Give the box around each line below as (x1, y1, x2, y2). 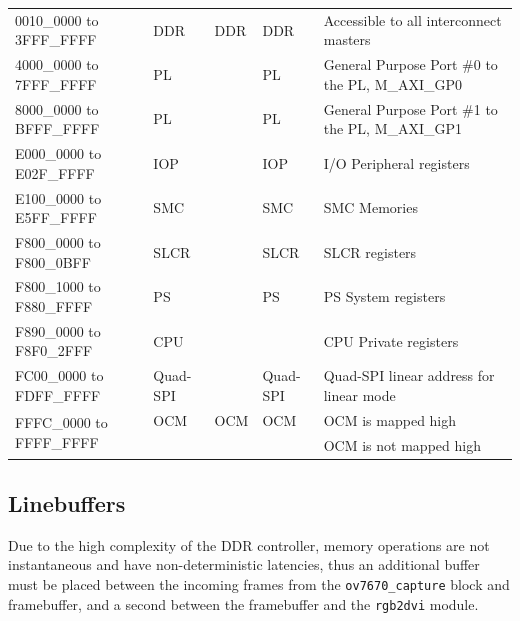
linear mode (323, 384, 396, 405)
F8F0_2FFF (15, 340, 93, 361)
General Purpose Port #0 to (323, 54, 498, 75)
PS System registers (323, 286, 446, 307)
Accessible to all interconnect (323, 9, 502, 30)
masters (323, 29, 371, 50)
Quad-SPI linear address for (323, 365, 495, 386)
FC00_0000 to (15, 365, 104, 386)
